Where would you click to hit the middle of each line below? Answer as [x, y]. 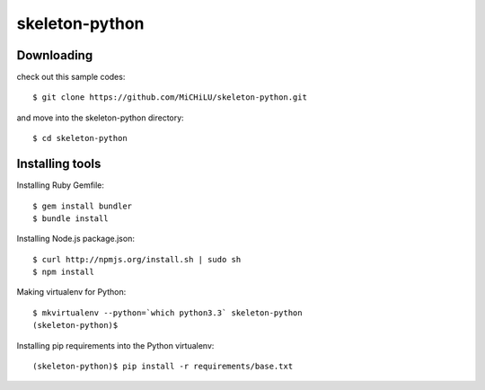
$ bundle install [71, 218]
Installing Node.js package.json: [75, 239]
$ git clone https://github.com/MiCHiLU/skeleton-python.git [170, 97]
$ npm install [63, 272]
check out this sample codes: [71, 77]
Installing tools [59, 164]
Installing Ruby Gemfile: [61, 185]
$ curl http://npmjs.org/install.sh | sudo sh [137, 259]
